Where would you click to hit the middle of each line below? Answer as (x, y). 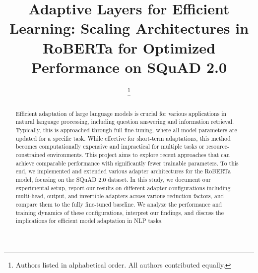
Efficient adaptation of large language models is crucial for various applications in (121, 113)
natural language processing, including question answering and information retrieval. (125, 122)
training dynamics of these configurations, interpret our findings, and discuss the (120, 212)
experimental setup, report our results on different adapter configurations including (123, 188)
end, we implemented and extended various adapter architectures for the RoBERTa (123, 171)
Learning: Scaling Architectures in (129, 28)
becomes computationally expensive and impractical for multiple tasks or (110, 146)
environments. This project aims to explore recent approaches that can (139, 155)
